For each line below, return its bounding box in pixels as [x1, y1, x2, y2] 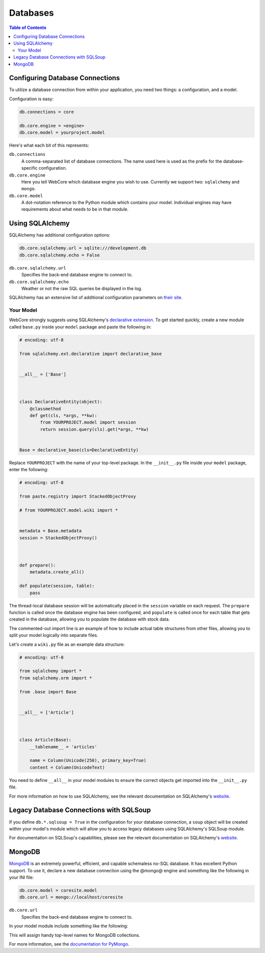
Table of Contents [9, 25, 47, 30]
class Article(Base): [19, 737, 72, 743]
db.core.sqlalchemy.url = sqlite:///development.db [19, 245, 147, 251]
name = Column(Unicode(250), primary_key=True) [29, 758, 147, 763]
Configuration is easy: [9, 96, 54, 102]
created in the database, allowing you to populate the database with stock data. [9, 616, 170, 622]
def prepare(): [19, 563, 56, 568]
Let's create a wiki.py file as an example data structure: [9, 641, 125, 647]
